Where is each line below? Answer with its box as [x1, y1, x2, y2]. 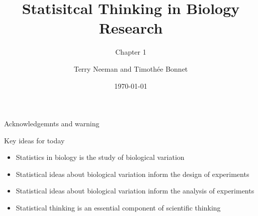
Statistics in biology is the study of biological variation [16, 152, 185, 162]
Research [99, 18, 163, 38]
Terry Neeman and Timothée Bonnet [73, 63, 188, 74]
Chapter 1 [115, 47, 146, 57]
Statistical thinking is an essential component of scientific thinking [16, 202, 221, 213]
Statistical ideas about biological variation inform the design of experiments [16, 168, 249, 179]
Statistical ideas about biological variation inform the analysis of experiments [16, 185, 254, 196]
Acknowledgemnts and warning [4, 118, 100, 129]
